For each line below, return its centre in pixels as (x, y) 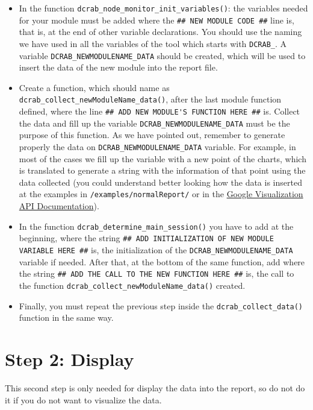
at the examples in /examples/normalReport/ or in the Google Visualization (161, 194)
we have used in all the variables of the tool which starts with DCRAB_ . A (153, 43)
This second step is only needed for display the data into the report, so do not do (155, 387)
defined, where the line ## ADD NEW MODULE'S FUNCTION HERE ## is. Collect (160, 111)
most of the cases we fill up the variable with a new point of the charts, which (163, 158)
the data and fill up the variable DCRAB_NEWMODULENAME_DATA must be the (154, 123)
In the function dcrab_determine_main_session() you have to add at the (156, 226)
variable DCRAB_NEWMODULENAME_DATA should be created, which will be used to (162, 55)
